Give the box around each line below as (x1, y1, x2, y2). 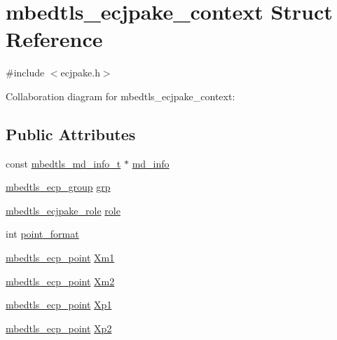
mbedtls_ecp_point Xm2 (6, 273, 115, 288)
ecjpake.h (60, 65, 100, 80)
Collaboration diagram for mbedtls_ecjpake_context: (6, 88, 235, 103)
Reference (6, 25, 103, 53)
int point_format (6, 226, 79, 241)
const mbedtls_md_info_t (6, 156, 121, 170)
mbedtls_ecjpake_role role (6, 203, 121, 217)
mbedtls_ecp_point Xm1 (6, 250, 115, 265)
